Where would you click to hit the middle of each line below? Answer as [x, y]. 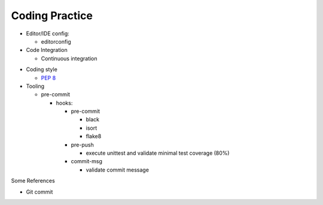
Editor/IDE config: [48, 33]
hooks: [64, 103]
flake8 [94, 136]
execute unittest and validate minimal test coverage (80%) [158, 153]
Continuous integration [69, 58]
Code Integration [47, 50]
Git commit [39, 192]
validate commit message [118, 170]
